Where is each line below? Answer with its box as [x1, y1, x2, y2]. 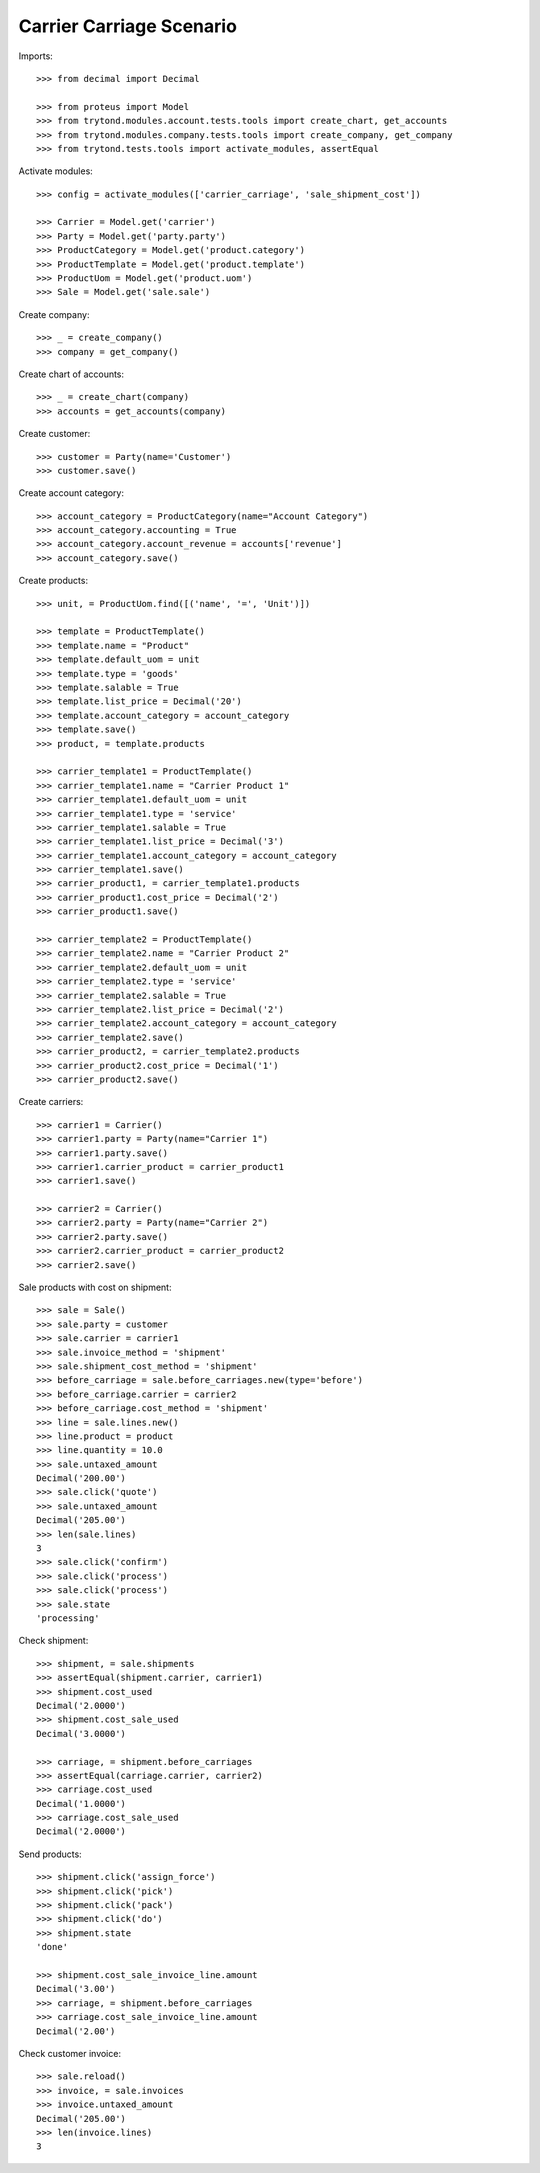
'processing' [36, 1613, 100, 1624]
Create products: [18, 575, 89, 587]
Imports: [18, 50, 54, 62]
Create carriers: [18, 1096, 84, 1108]
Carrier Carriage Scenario [18, 15, 237, 37]
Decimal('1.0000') [36, 1798, 127, 1809]
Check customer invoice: [18, 2047, 122, 2059]
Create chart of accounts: [18, 368, 125, 380]
